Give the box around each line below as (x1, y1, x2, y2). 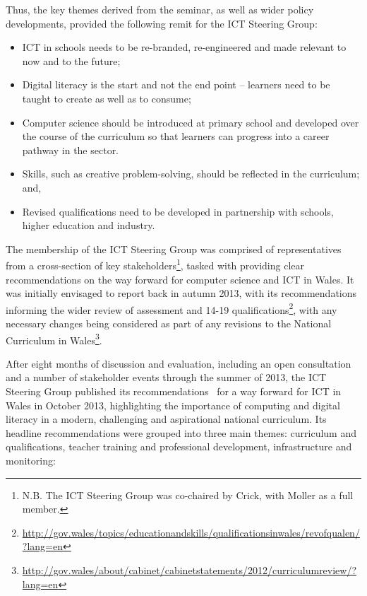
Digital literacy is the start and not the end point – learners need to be (22, 77, 330, 92)
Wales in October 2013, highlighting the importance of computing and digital (6, 397, 340, 412)
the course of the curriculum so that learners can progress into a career (22, 129, 330, 144)
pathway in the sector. (22, 142, 119, 157)
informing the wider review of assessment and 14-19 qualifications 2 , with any (6, 300, 337, 317)
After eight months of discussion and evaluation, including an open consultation (6, 356, 351, 370)
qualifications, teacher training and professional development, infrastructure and (6, 439, 352, 454)
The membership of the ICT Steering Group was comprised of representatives (6, 241, 342, 256)
